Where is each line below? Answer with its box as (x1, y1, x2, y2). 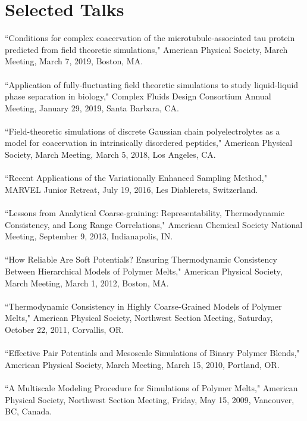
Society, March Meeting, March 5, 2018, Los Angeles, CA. (5, 148, 216, 161)
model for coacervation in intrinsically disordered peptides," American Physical (5, 136, 293, 149)
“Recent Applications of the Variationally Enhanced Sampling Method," (5, 171, 267, 184)
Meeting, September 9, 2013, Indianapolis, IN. (5, 230, 173, 242)
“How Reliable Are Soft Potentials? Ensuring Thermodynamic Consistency (5, 253, 277, 266)
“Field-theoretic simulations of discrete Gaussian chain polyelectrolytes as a (5, 124, 280, 137)
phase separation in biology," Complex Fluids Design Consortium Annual (5, 90, 271, 102)
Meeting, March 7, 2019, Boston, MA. (5, 55, 143, 67)
